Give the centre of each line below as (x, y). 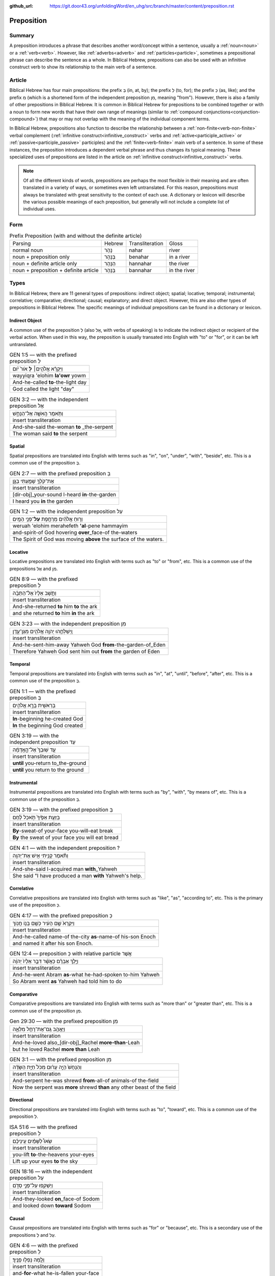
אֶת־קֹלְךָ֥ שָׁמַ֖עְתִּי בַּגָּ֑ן (33, 481)
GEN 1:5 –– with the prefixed (43, 355)
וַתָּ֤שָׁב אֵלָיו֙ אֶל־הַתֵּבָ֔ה (34, 593)
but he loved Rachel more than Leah (56, 1049)
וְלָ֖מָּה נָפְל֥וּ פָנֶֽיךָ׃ (29, 1260)
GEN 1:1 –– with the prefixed (43, 691)
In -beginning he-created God (48, 719)
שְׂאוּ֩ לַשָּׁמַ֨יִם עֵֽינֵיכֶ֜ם (32, 1141)
